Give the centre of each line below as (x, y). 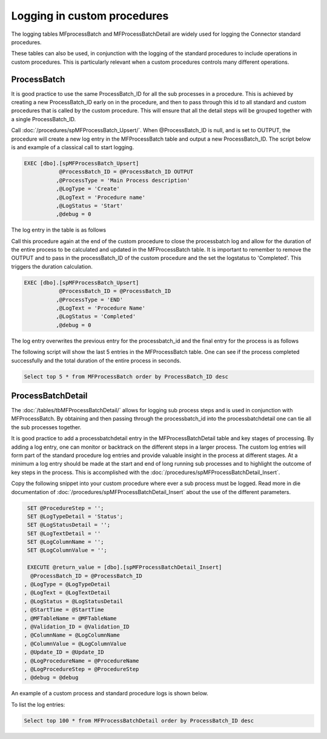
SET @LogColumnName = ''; (66, 542)
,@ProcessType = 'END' (89, 299)
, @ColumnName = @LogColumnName (72, 635)
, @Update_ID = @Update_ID (64, 652)
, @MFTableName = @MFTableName (71, 618)
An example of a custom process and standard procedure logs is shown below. (110, 694)
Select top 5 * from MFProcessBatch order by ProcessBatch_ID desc (126, 376)
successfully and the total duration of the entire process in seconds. (96, 360)
